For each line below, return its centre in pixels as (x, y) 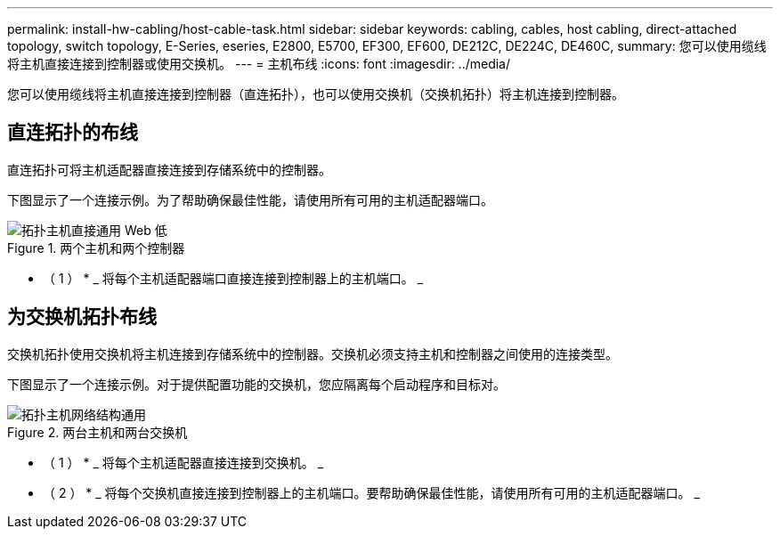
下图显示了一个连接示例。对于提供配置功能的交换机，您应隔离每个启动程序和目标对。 (256, 384)
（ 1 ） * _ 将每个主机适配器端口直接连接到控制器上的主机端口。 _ (233, 278)
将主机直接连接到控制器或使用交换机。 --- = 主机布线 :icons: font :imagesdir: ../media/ (259, 64)
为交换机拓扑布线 (82, 317)
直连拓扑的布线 (73, 133)
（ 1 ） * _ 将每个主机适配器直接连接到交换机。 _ (183, 462)
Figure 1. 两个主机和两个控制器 (96, 248)
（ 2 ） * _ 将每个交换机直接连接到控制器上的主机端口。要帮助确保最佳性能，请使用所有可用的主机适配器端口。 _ (371, 492)
